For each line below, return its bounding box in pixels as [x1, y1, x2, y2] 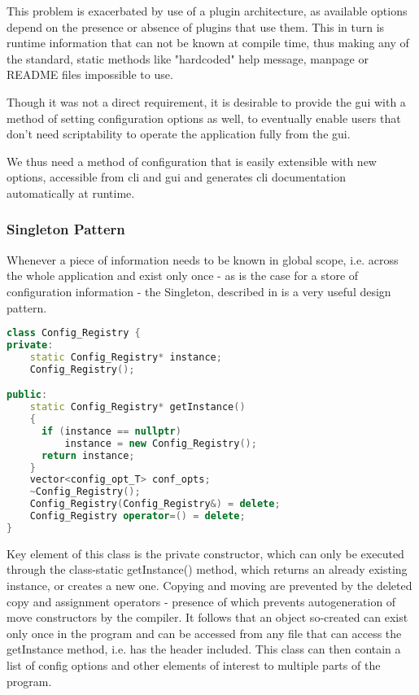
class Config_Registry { [7, 327, 141, 339]
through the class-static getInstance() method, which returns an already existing [7, 561, 408, 578]
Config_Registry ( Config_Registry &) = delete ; [29, 498, 281, 510]
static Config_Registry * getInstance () [29, 401, 246, 413]
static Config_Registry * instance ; [29, 351, 222, 363]
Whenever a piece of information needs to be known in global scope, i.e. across [7, 251, 399, 268]
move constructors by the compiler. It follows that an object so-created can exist [7, 609, 408, 626]
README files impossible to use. [7, 66, 173, 83]
